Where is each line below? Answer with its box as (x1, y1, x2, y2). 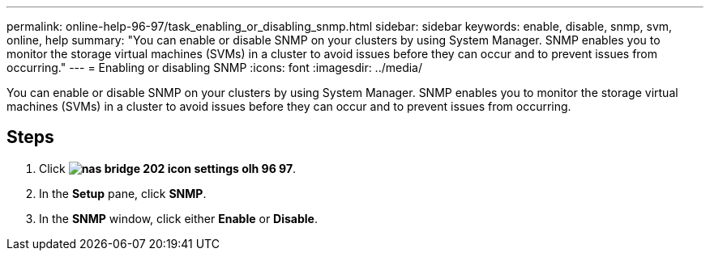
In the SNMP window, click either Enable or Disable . (39, 211, 318, 225)
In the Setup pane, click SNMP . (39, 186, 207, 200)
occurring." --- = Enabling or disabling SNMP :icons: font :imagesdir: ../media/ (6, 61, 423, 74)
